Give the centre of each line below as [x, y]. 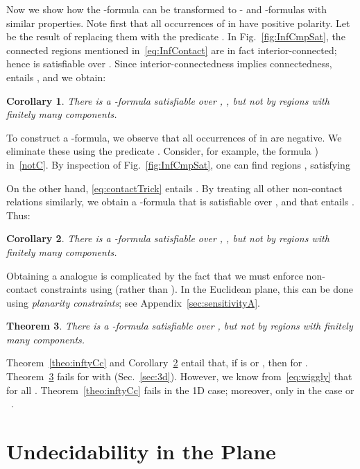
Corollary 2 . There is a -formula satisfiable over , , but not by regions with [168, 238]
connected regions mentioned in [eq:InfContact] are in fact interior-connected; [172, 50]
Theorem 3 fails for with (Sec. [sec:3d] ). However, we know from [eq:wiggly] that [179, 376]
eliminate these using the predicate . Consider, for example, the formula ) [162, 151]
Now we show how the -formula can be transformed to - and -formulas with [166, 9]
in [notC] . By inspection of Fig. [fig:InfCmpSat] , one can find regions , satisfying [178, 164]
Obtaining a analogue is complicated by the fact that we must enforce [155, 275]
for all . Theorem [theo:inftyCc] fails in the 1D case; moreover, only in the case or [180, 390]
